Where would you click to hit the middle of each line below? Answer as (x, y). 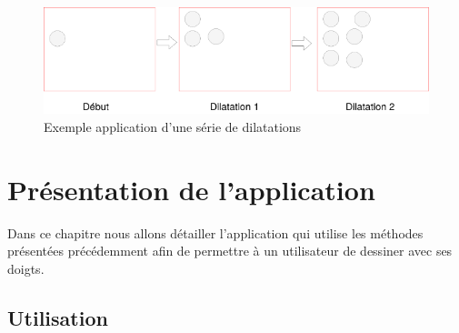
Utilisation (58, 317)
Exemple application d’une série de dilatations (173, 126)
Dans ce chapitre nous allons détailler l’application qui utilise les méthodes (215, 232)
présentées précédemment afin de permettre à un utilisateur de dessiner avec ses (230, 251)
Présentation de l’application (191, 189)
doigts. (26, 268)
